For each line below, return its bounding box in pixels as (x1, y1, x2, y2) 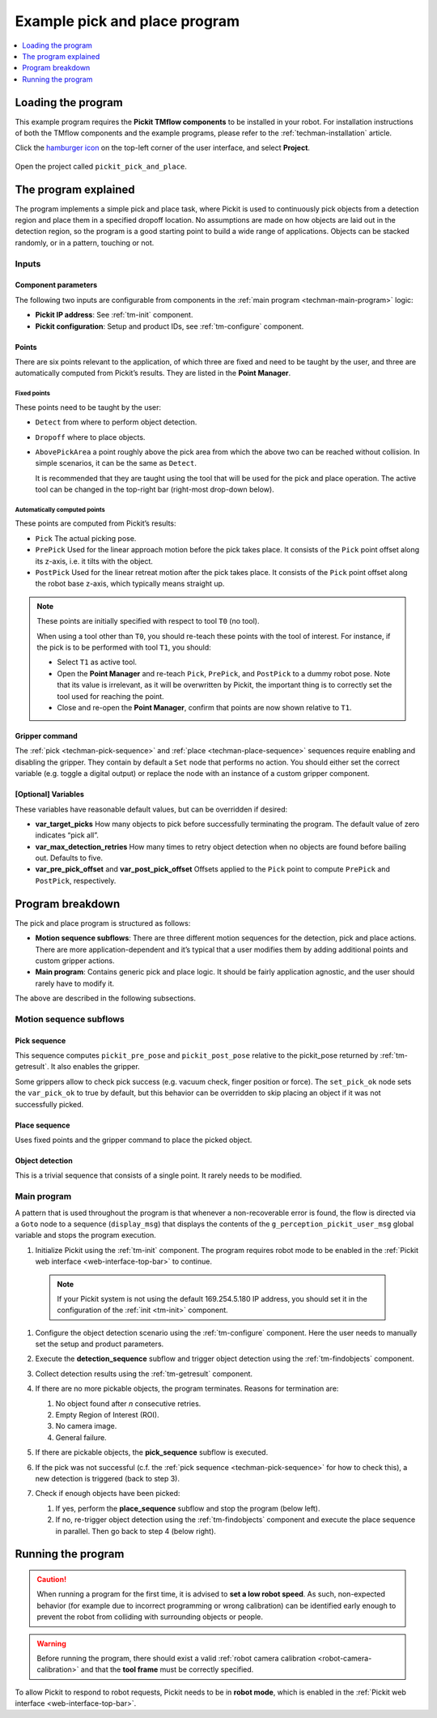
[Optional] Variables (15, 790, 85, 799)
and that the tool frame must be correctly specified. (80, 1665, 254, 1674)
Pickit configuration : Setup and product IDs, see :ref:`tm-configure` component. (35, 321, 304, 331)
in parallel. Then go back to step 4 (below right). (55, 1526, 216, 1536)
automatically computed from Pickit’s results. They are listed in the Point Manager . (15, 369, 291, 378)
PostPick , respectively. (35, 876, 117, 885)
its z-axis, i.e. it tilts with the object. (35, 556, 154, 566)
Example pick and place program (15, 12, 240, 30)
